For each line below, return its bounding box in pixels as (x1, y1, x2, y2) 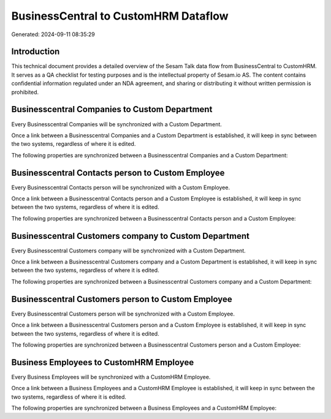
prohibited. (11, 88, 39, 96)
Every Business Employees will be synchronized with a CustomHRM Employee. (11, 373, 211, 380)
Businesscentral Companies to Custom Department (11, 104, 213, 115)
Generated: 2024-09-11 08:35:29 (11, 31, 95, 38)
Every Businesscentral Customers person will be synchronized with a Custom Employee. (11, 310, 235, 317)
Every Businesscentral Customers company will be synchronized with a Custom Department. (11, 247, 246, 254)
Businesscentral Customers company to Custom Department (11, 230, 249, 241)
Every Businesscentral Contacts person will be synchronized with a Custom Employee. (11, 184, 230, 191)
